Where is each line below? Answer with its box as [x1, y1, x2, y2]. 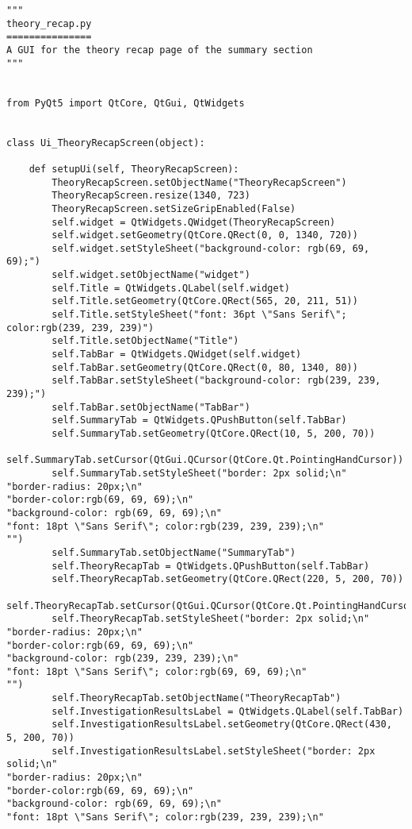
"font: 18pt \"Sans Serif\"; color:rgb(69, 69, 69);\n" [6, 665, 307, 677]
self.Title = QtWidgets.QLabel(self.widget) [51, 282, 290, 294]
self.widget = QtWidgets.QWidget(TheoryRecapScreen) [51, 216, 336, 228]
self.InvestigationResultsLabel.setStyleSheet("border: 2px [51, 745, 376, 757]
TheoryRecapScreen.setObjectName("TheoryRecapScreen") [51, 176, 347, 188]
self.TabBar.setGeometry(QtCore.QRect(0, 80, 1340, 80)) [51, 361, 358, 373]
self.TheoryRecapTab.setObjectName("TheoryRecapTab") [51, 692, 341, 704]
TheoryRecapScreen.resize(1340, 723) [51, 190, 250, 202]
